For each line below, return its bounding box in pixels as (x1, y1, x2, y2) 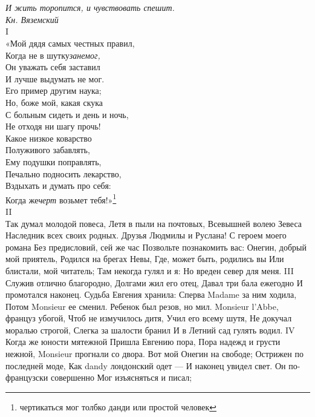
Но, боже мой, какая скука (5, 96, 103, 108)
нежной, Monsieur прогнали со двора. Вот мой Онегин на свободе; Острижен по (5, 347, 304, 360)
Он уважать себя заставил (5, 61, 100, 73)
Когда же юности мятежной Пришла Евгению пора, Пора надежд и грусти (5, 335, 281, 348)
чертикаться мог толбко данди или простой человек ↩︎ (19, 400, 217, 413)
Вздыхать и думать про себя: (5, 179, 111, 192)
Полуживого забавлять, (5, 143, 90, 156)
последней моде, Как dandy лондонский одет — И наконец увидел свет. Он (5, 359, 286, 372)
